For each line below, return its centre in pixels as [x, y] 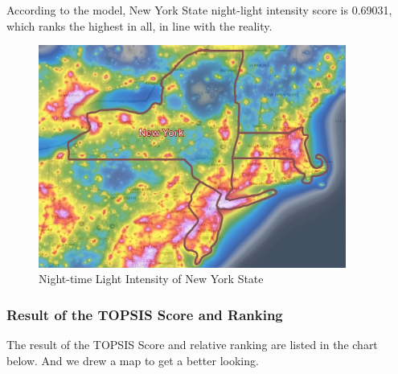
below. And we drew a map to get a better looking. [133, 360]
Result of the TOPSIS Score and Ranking [145, 314]
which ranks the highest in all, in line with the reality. [140, 25]
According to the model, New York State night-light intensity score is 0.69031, [199, 10]
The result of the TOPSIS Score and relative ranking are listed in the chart [192, 345]
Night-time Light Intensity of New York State [151, 279]
